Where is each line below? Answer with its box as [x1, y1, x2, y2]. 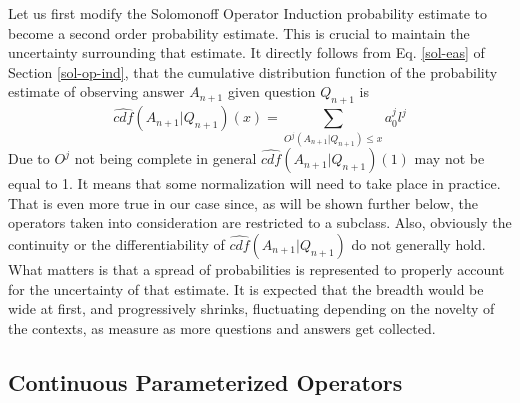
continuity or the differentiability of [8, 233, 225, 254]
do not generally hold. [351, 233, 486, 254]
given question [227, 81, 316, 102]
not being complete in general [74, 148, 257, 169]
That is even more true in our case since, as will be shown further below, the [8, 192, 478, 213]
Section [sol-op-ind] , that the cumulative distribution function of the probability [8, 61, 498, 82]
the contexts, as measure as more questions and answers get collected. [8, 317, 436, 338]
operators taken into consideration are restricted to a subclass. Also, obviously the [8, 212, 512, 233]
